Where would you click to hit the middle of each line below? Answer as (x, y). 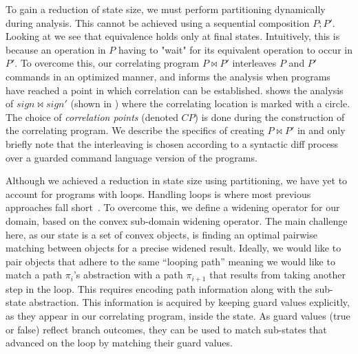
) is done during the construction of (270, 117)
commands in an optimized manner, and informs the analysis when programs (168, 76)
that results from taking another (278, 275)
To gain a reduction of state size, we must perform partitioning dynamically (166, 9)
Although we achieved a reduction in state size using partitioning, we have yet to (177, 180)
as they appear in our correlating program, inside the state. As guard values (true (178, 315)
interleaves (254, 63)
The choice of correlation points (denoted (92, 117)
